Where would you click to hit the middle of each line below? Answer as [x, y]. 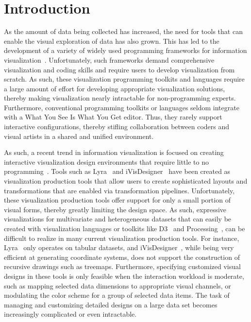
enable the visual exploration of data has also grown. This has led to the [112, 41]
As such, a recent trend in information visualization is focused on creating [114, 152]
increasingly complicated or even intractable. [70, 314]
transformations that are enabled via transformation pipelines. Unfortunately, [119, 190]
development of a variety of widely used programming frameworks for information [125, 50]
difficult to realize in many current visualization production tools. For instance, [122, 238]
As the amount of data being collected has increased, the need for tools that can [123, 31]
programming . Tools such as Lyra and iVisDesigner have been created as [117, 171]
